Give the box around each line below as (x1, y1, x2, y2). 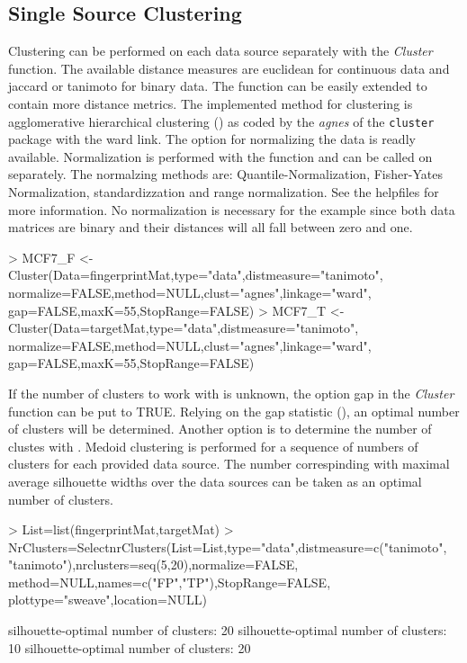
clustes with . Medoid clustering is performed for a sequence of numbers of (8, 436, 418, 455)
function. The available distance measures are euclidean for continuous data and (8, 58, 450, 77)
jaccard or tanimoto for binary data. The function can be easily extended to (8, 76, 427, 95)
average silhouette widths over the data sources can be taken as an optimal (8, 471, 422, 490)
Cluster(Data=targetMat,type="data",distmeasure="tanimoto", (8, 318, 359, 337)
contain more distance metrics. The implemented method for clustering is (8, 94, 413, 112)
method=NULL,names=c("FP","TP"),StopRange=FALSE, (8, 572, 331, 591)
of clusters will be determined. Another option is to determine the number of (8, 419, 432, 438)
